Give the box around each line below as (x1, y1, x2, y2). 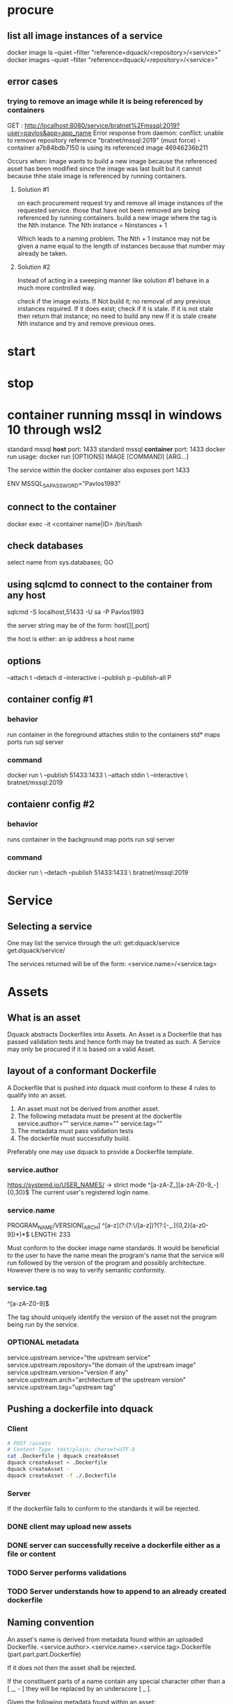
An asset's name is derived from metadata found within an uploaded (7, 1635, 203, 1643)
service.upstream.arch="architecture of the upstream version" (7, 1375, 186, 1384)
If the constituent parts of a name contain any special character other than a (7, 1677, 226, 1685)
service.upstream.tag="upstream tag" (7, 1382, 116, 1391)
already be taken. (17, 249, 67, 258)
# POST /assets (7, 1439, 51, 1446)
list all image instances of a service (7, 30, 163, 42)
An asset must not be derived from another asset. (17, 1104, 160, 1112)
